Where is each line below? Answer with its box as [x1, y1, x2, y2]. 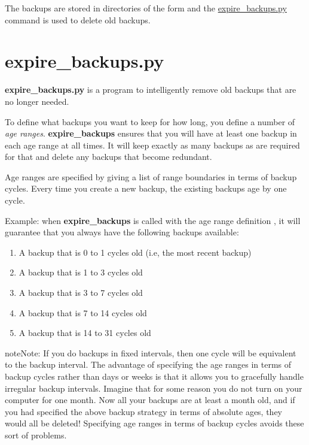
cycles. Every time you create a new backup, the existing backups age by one [5, 182, 287, 195]
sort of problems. [5, 428, 67, 441]
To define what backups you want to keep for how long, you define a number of [5, 115, 295, 128]
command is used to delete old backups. [5, 13, 151, 26]
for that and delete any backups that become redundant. [5, 150, 212, 163]
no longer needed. [5, 95, 69, 107]
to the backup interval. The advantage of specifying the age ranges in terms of [5, 358, 292, 371]
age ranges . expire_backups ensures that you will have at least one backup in [5, 127, 297, 140]
